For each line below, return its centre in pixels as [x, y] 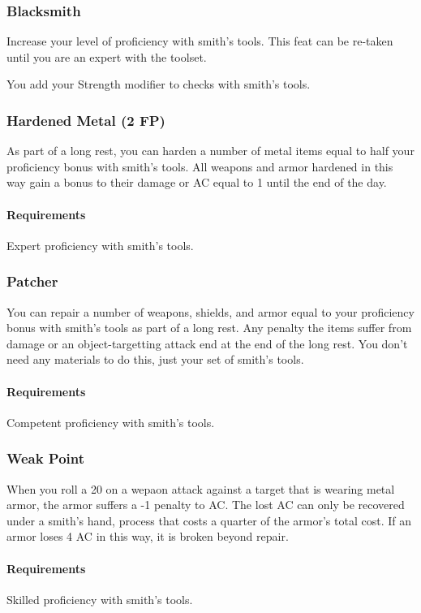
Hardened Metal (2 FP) [86, 120]
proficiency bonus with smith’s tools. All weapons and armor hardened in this [200, 166]
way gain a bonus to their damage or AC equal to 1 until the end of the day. [197, 182]
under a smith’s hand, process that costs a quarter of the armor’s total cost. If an [209, 520]
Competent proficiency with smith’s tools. [111, 422]
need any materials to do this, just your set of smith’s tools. [155, 359]
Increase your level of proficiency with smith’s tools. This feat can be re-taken [200, 41]
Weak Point [46, 458]
